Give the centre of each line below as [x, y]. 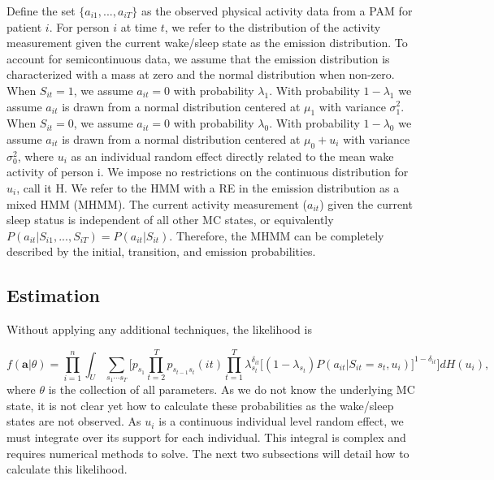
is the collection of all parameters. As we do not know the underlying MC [232, 389]
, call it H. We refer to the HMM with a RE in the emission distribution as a [208, 187]
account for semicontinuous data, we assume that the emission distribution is [198, 58]
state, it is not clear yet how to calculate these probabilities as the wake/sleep [200, 405]
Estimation [53, 295]
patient [24, 26]
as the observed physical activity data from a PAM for [277, 11]
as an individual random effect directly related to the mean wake [232, 156]
